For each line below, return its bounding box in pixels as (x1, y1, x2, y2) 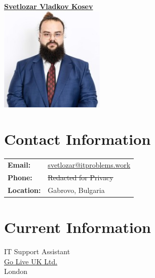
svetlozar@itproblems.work (48, 160, 131, 170)
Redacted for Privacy (48, 172, 113, 182)
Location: (8, 184, 41, 195)
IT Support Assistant (4, 246, 70, 256)
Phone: (8, 172, 32, 182)
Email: (8, 160, 31, 170)
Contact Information (4, 129, 151, 149)
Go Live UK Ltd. (4, 256, 58, 266)
